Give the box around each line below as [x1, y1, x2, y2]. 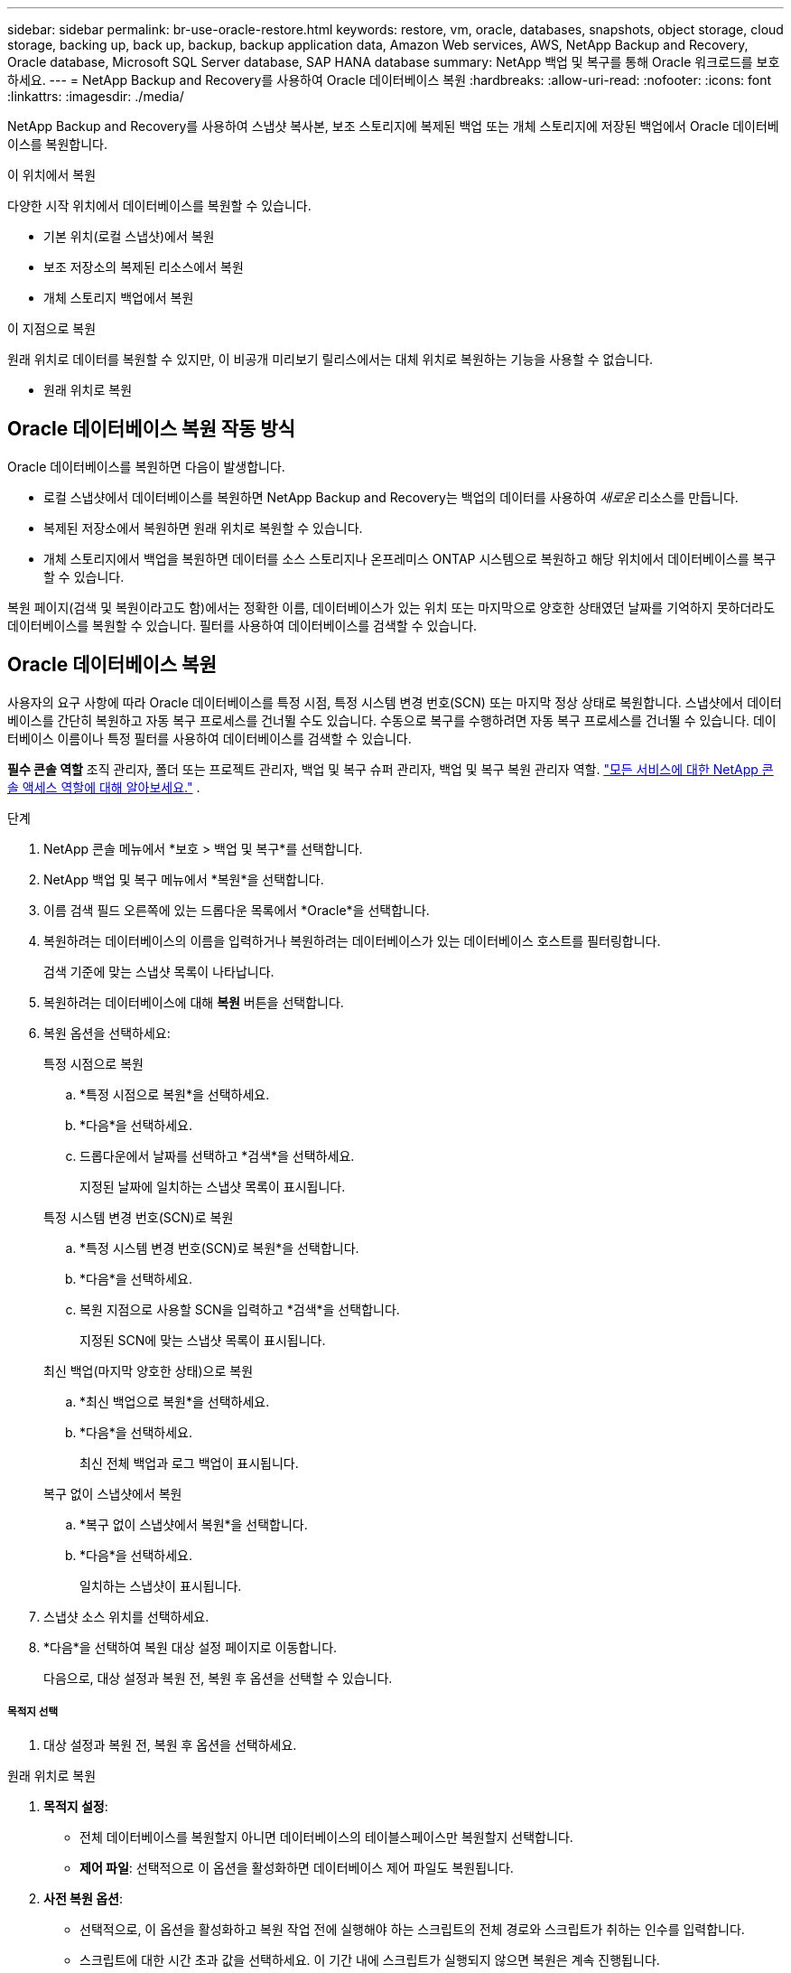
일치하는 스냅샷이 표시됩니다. [79, 1577, 242, 1594]
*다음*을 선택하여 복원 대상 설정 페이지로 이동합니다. [43, 1639, 338, 1655]
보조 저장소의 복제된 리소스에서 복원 [43, 259, 244, 275]
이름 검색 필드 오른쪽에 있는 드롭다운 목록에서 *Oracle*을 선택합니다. [43, 902, 430, 918]
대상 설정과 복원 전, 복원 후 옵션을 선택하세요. [43, 1737, 297, 1753]
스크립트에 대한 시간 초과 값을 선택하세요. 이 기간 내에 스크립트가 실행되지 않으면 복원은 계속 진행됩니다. [79, 1952, 660, 1968]
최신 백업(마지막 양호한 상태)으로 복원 [43, 1362, 254, 1379]
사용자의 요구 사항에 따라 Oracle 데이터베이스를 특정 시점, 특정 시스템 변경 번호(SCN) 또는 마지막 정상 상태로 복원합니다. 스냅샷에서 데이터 [7, 694, 782, 710]
